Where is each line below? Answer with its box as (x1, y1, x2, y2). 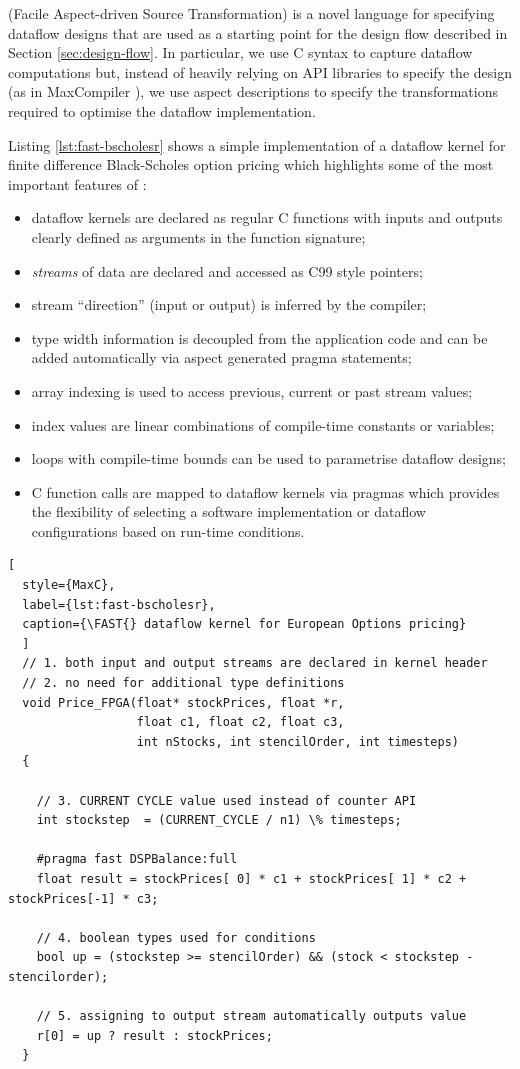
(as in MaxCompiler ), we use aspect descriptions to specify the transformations (8, 81, 498, 102)
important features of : (8, 173, 147, 194)
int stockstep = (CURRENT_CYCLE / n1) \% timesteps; (36, 813, 402, 828)
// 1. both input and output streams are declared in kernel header (22, 656, 488, 671)
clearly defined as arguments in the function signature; (31, 226, 366, 247)
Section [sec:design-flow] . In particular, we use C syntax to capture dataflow (8, 42, 473, 63)
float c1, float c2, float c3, (136, 715, 345, 730)
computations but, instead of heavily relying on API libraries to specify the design (8, 61, 512, 82)
